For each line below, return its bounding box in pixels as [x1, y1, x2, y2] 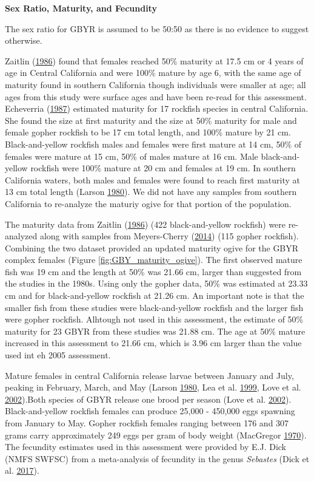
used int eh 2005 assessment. [5, 349, 111, 361]
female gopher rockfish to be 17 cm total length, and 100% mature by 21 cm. [5, 126, 291, 138]
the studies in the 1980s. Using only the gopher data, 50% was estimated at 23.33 [5, 277, 308, 290]
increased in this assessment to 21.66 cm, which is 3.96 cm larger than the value [5, 336, 302, 349]
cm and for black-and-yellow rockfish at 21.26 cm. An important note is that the [5, 289, 304, 302]
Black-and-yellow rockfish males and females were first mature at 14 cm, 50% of [5, 137, 302, 150]
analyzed [5, 230, 38, 242]
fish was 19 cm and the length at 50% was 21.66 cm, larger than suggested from [5, 265, 302, 278]
